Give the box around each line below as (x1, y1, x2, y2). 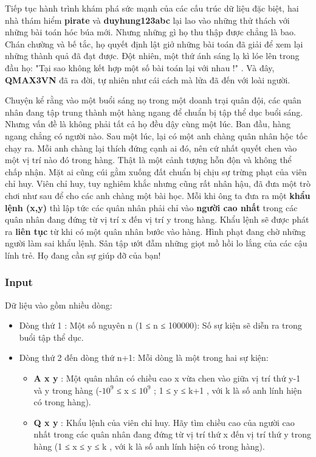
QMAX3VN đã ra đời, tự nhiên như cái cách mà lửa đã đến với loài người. (5, 73, 290, 86)
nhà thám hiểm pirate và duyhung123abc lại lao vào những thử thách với (5, 13, 290, 26)
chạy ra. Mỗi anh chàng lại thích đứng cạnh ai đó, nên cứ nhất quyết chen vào (5, 141, 297, 154)
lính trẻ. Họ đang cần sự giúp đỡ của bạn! (5, 248, 161, 261)
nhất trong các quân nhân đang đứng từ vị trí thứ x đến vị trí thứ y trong (33, 428, 312, 441)
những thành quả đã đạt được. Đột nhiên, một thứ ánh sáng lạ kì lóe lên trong (5, 49, 300, 62)
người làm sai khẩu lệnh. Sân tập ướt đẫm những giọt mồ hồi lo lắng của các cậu (5, 237, 307, 249)
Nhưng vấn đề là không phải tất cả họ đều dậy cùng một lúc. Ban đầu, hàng (5, 117, 291, 130)
